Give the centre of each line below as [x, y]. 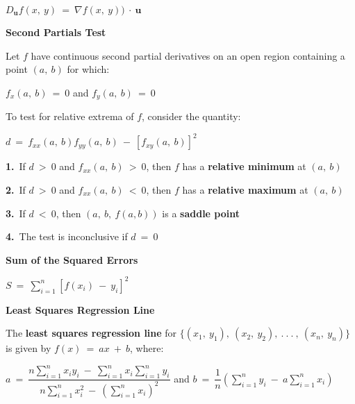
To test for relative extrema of [70, 116]
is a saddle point [201, 213]
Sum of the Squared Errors [72, 259]
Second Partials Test [56, 32]
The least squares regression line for [91, 333]
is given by [28, 348]
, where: [147, 348]
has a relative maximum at [245, 189]
